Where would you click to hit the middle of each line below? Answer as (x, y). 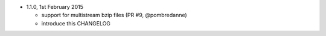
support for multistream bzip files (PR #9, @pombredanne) (114, 15)
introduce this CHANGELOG (76, 23)
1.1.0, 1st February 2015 (55, 7)
